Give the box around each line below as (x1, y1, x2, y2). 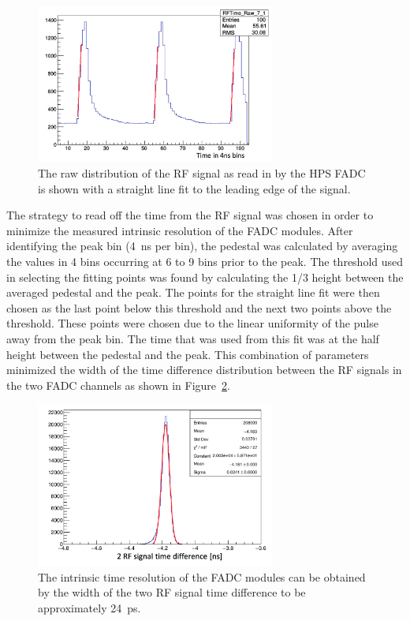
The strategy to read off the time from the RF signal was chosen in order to (6, 207, 374, 223)
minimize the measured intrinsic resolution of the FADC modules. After (6, 222, 353, 238)
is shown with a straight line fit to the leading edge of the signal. (38, 180, 351, 196)
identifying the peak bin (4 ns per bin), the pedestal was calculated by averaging (6, 238, 398, 254)
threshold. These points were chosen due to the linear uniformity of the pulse (6, 315, 378, 331)
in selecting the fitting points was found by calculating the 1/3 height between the (6, 268, 404, 285)
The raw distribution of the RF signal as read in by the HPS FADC (38, 164, 366, 181)
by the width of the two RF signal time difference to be (38, 584, 306, 600)
